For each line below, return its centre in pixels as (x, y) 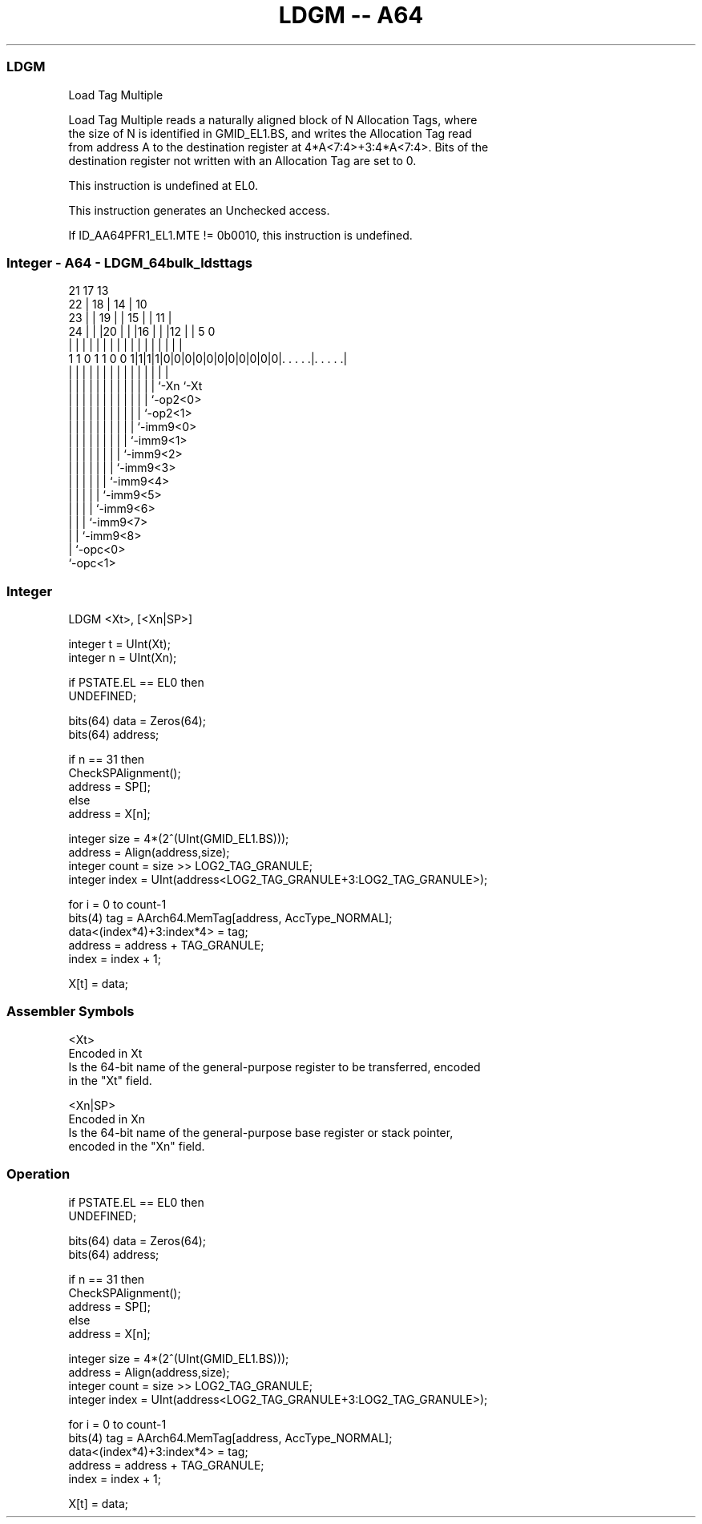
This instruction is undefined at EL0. (163, 185)
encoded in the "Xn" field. (137, 1146)
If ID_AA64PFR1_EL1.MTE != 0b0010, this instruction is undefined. (240, 235)
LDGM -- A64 (351, 15)
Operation (38, 1174)
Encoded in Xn (107, 1119)
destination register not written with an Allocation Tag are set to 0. (242, 160)
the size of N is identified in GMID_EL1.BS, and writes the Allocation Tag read (270, 133)
